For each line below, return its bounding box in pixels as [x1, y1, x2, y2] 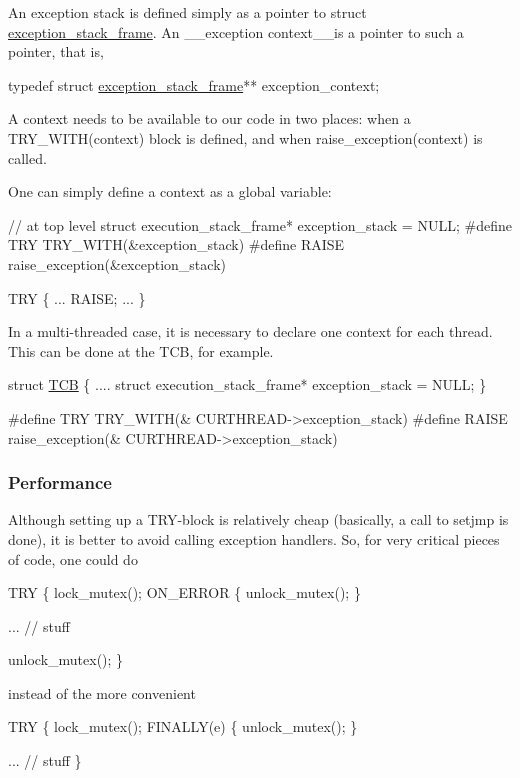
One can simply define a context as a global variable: [8, 181, 332, 202]
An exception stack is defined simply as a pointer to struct [8, 2, 367, 22]
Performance [8, 470, 112, 495]
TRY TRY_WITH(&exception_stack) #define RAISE [8, 234, 345, 255]
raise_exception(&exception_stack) [8, 253, 226, 274]
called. [8, 147, 47, 168]
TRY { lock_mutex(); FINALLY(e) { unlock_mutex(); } [8, 716, 358, 737]
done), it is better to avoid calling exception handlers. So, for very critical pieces [8, 528, 500, 549]
